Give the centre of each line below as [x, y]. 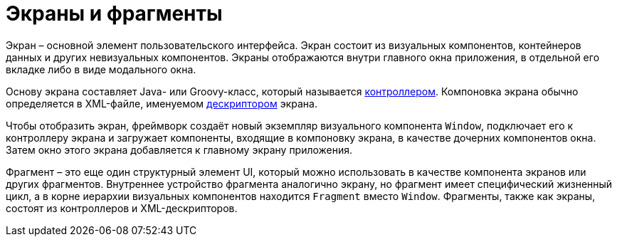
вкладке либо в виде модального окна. [101, 69]
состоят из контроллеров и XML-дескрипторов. [122, 208]
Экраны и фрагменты [114, 14]
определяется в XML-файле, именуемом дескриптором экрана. [162, 103]
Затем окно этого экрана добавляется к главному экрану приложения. [179, 149]
